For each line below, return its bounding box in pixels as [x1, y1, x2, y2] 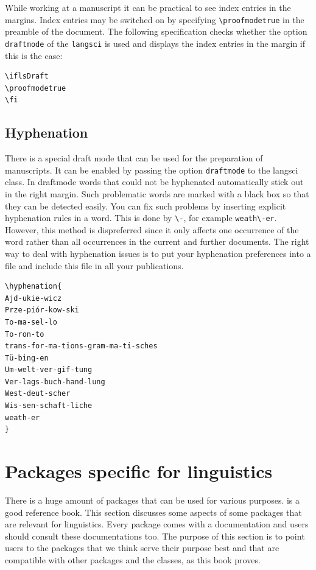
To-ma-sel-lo [5, 317, 57, 326]
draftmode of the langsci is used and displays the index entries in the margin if [5, 37, 306, 49]
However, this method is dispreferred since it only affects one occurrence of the [5, 223, 299, 236]
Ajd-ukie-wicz [5, 294, 62, 303]
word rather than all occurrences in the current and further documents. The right [5, 235, 309, 248]
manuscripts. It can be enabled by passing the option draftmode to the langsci [5, 163, 298, 176]
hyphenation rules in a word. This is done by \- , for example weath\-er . [5, 211, 277, 224]
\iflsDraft [5, 72, 49, 81]
